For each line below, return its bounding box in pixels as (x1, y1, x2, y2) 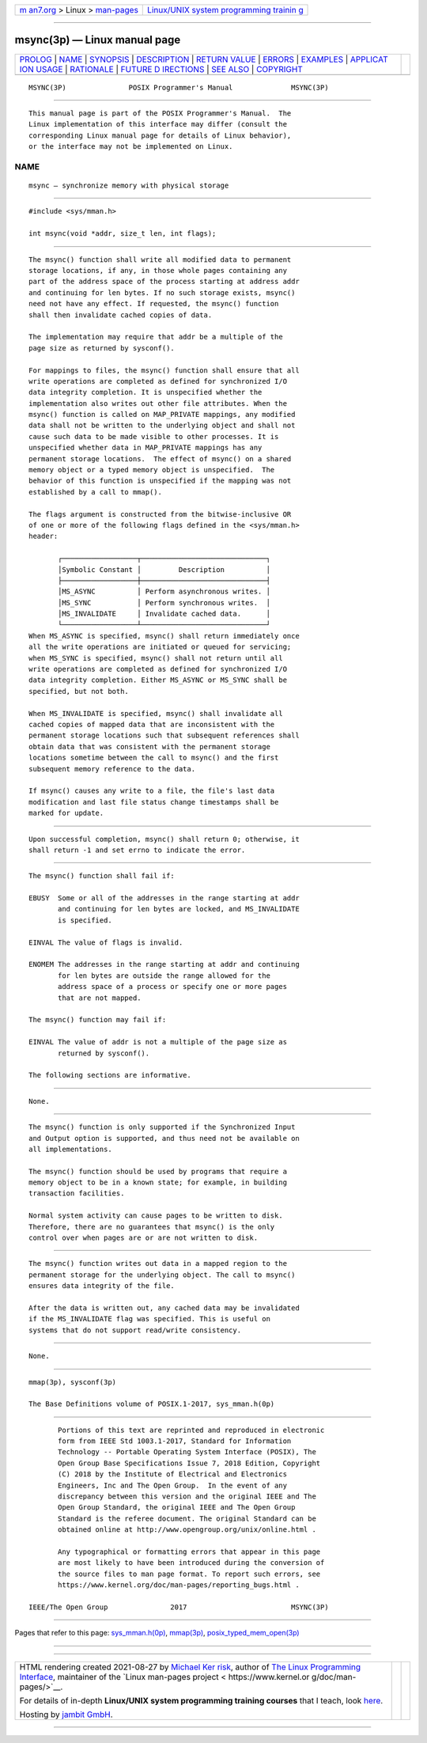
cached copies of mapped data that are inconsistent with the (28, 720, 275, 729)
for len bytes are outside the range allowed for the (58, 971, 270, 980)
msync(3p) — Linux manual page (14, 33, 181, 47)
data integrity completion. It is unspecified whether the (28, 388, 263, 397)
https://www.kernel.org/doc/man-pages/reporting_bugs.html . (58, 1581, 300, 1590)
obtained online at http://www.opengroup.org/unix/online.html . (58, 1525, 316, 1534)
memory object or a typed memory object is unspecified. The (28, 465, 275, 475)
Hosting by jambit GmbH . (19, 1709, 114, 1720)
